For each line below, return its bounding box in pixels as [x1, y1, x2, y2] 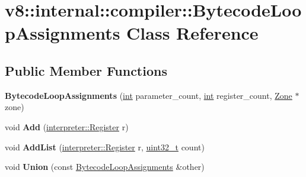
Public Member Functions [5, 61, 167, 79]
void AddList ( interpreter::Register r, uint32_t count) [5, 140, 205, 153]
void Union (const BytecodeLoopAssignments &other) [5, 160, 205, 173]
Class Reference [126, 21, 259, 45]
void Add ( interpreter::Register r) [5, 120, 129, 133]
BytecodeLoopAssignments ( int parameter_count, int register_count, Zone [5, 89, 292, 101]
